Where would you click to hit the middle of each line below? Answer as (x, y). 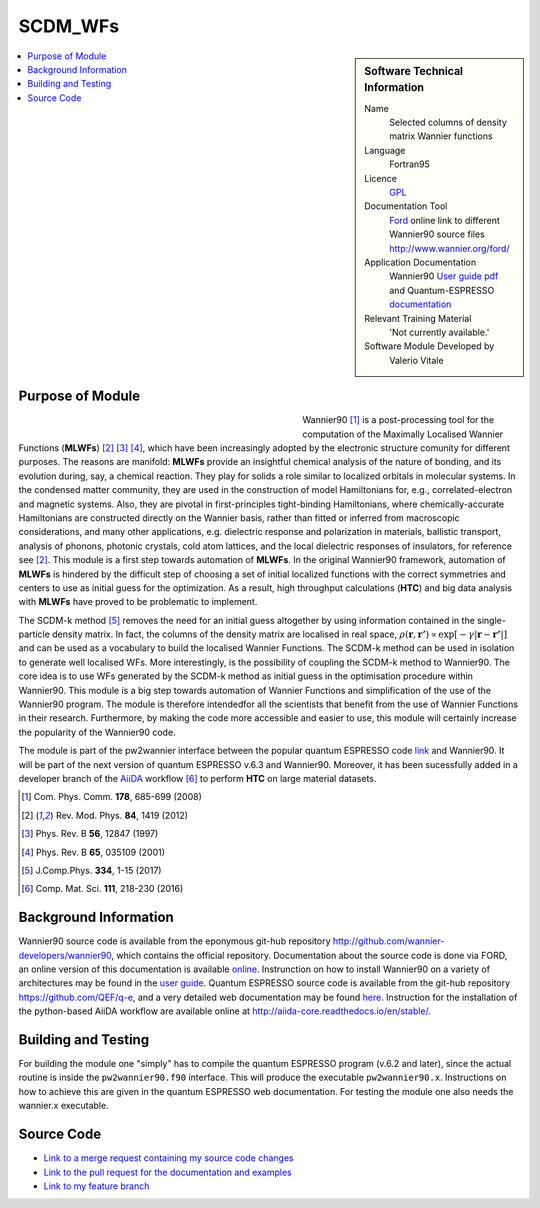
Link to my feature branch (96, 1186)
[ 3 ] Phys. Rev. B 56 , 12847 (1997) (90, 834)
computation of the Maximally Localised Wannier (403, 434)
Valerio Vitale (416, 360)
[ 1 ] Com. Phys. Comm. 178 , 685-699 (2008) (111, 797)
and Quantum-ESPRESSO (442, 290)
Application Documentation (420, 262)
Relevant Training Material (418, 318)
